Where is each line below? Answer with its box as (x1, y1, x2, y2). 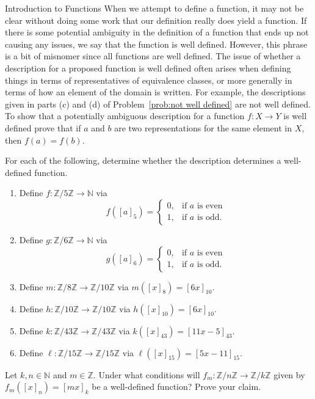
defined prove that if (5, 121, 81, 134)
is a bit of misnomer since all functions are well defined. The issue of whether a (5, 49, 301, 62)
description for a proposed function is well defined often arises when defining (5, 61, 291, 74)
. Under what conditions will (93, 368, 200, 381)
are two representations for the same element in (114, 121, 292, 134)
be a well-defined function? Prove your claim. (92, 380, 261, 393)
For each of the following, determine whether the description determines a (5, 154, 281, 167)
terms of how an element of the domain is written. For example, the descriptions (5, 86, 306, 98)
